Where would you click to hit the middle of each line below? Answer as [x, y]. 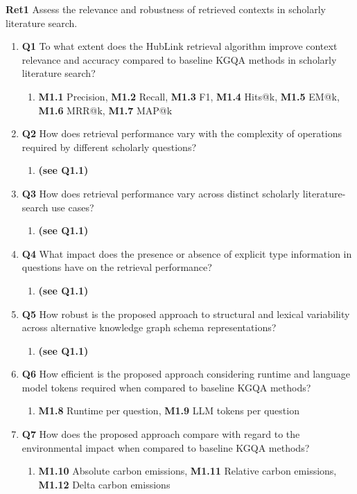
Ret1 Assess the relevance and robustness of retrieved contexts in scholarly [166, 9]
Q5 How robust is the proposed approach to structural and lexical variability [186, 314]
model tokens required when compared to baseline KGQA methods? [166, 387]
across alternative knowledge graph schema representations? [149, 327]
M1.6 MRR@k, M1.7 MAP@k [105, 110]
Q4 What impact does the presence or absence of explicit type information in [187, 253]
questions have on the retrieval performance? [117, 267]
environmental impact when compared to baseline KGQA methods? [166, 447]
